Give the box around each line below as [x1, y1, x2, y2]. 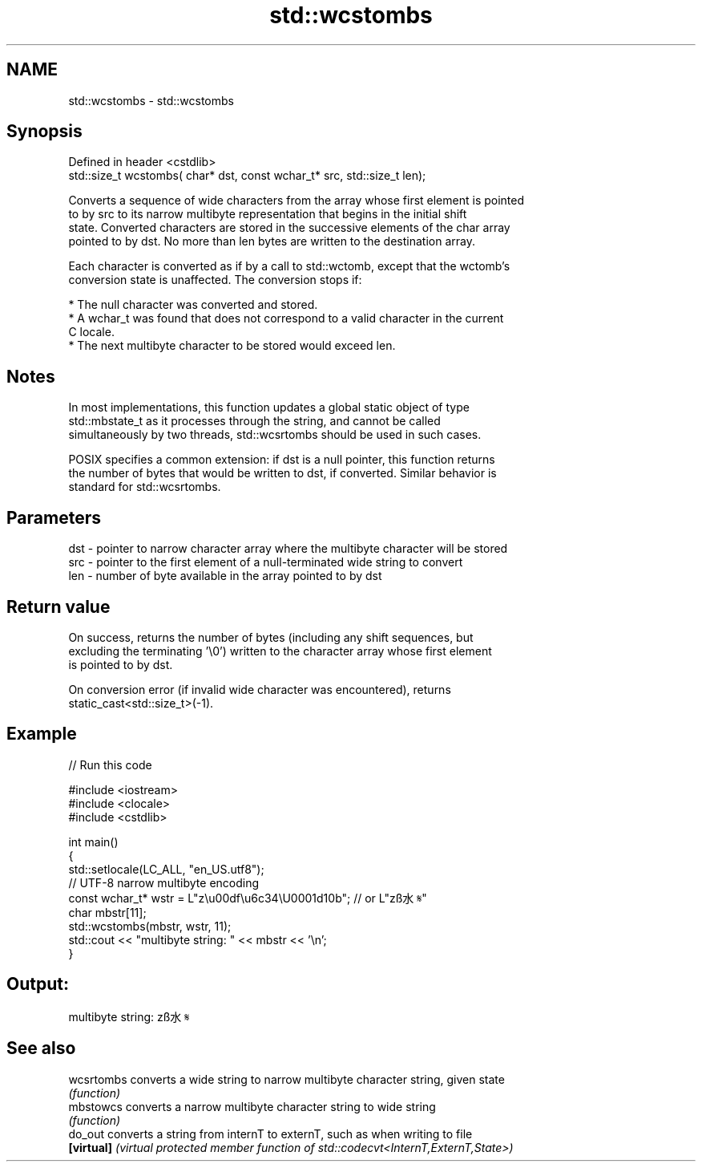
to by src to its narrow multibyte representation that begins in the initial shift [68, 207, 467, 221]
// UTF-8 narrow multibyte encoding [68, 875, 260, 890]
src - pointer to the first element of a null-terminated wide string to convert [68, 555, 463, 570]
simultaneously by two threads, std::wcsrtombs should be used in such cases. [68, 428, 482, 442]
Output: [6, 974, 69, 995]
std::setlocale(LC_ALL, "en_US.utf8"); [68, 862, 264, 876]
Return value [6, 596, 111, 617]
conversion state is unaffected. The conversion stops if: [68, 273, 362, 287]
